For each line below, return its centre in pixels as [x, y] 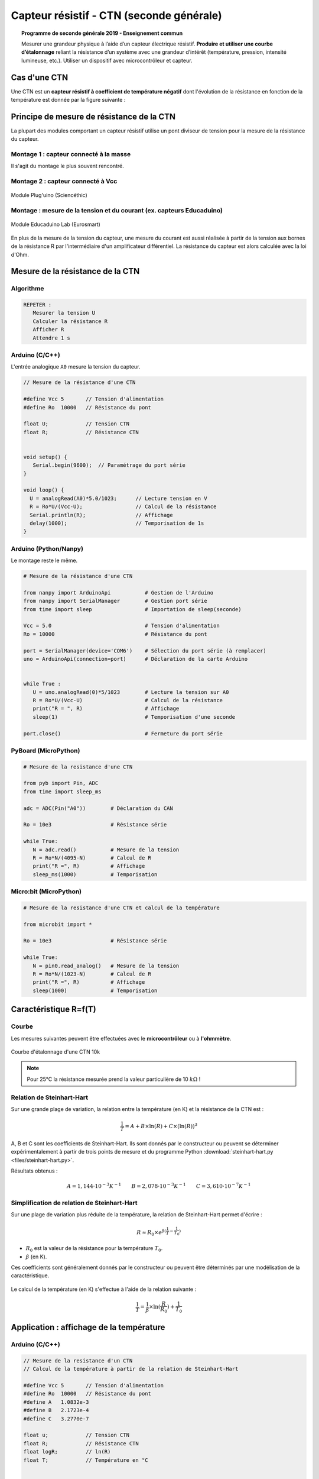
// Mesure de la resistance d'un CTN [78, 1360]
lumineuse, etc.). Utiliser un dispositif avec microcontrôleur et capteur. [107, 60]
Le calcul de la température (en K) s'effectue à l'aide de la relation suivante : [104, 1289]
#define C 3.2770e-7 [56, 1419]
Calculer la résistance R [70, 321]
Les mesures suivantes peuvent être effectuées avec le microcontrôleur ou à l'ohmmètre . [121, 1038]
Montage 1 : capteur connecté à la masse [71, 154]
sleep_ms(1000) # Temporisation [95, 874]
